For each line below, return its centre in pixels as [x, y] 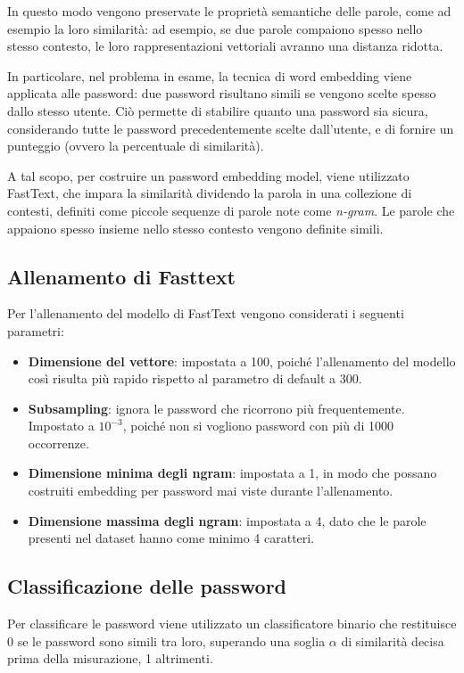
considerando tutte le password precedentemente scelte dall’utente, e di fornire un [231, 128]
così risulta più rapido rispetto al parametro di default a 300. [195, 378]
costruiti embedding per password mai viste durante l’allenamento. [211, 491]
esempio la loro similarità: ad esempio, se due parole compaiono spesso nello [215, 28]
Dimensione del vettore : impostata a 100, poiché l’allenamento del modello [242, 361]
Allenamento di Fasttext [121, 276]
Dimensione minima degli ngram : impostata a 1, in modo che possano [232, 473]
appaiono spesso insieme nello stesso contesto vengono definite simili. [195, 228]
